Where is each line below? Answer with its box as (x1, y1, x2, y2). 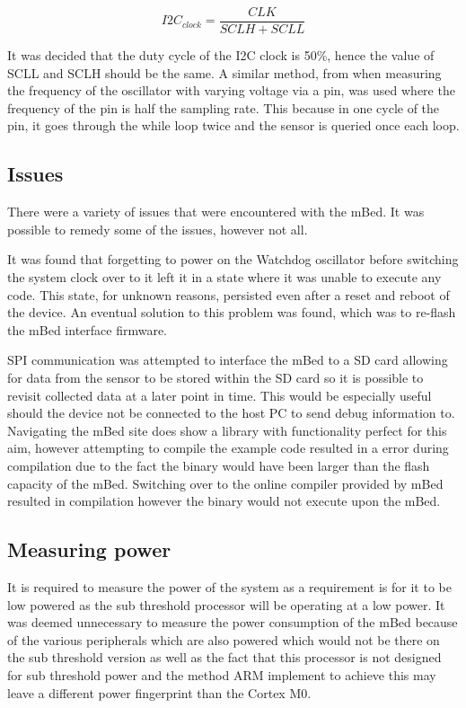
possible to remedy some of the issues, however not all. (7, 219, 308, 238)
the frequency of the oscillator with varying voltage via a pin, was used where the (7, 81, 455, 100)
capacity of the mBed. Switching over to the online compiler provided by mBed (7, 473, 444, 492)
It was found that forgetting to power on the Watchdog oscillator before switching (7, 250, 459, 269)
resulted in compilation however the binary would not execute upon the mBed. (7, 491, 441, 510)
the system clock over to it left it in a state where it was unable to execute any (7, 268, 442, 287)
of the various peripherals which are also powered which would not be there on (7, 630, 440, 649)
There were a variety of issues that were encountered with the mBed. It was (7, 202, 425, 221)
